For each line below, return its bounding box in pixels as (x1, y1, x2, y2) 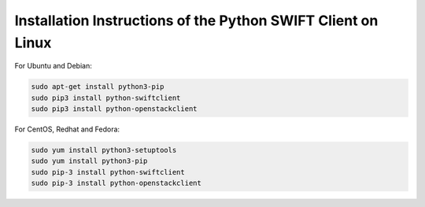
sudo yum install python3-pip (31, 157, 148, 165)
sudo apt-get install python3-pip (31, 83, 164, 91)
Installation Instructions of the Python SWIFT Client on (14, 12, 379, 29)
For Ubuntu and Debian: (14, 61, 92, 71)
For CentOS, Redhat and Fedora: (14, 124, 120, 134)
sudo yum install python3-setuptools (31, 146, 177, 155)
